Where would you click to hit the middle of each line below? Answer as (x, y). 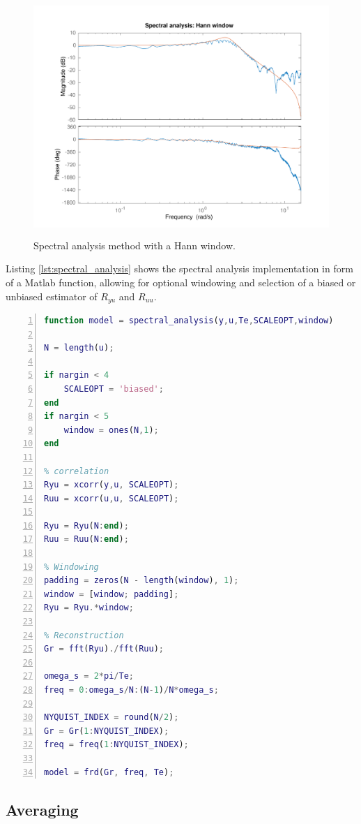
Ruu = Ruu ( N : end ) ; (86, 539)
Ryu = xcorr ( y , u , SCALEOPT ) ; (112, 485)
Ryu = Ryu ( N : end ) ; (86, 525)
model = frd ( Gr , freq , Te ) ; (109, 772)
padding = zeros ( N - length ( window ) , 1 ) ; (141, 581)
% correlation (77, 471)
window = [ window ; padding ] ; (112, 594)
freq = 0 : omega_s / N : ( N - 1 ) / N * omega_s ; (131, 690)
